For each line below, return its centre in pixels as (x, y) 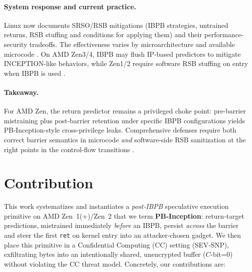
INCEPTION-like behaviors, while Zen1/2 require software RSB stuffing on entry (126, 63)
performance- (224, 34)
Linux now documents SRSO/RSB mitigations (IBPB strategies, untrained (116, 25)
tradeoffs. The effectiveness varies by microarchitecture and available (132, 44)
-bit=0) (222, 254)
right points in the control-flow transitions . (69, 149)
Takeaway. (21, 92)
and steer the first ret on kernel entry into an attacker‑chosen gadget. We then (123, 235)
